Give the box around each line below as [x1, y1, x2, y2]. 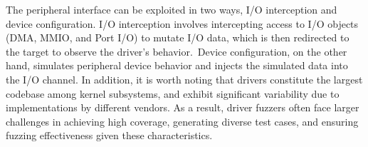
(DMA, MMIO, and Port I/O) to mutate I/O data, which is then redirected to [6, 30, 349, 45]
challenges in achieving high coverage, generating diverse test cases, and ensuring [6, 113, 359, 128]
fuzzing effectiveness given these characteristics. [6, 128, 213, 143]
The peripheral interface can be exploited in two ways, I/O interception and [6, 2, 337, 16]
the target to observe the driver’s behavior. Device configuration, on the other [6, 44, 347, 59]
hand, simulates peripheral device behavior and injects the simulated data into [6, 58, 348, 73]
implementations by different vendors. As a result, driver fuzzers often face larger [6, 100, 359, 115]
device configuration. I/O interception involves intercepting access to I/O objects [6, 16, 359, 31]
